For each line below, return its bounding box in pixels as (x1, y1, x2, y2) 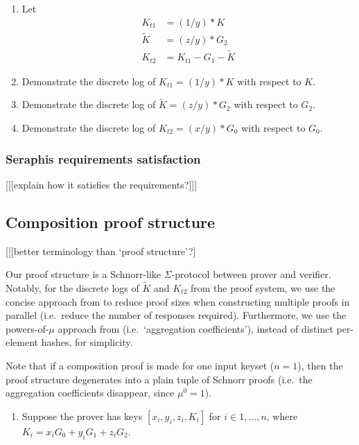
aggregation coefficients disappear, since (6, 385, 175, 400)
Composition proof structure (6, 211, 216, 232)
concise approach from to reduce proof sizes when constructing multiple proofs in (6, 294, 350, 308)
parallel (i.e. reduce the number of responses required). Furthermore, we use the (6, 308, 347, 322)
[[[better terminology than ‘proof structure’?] (6, 243, 196, 258)
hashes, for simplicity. (41, 335, 133, 349)
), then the (297, 358, 343, 372)
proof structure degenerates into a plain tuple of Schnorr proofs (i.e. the (6, 372, 313, 386)
